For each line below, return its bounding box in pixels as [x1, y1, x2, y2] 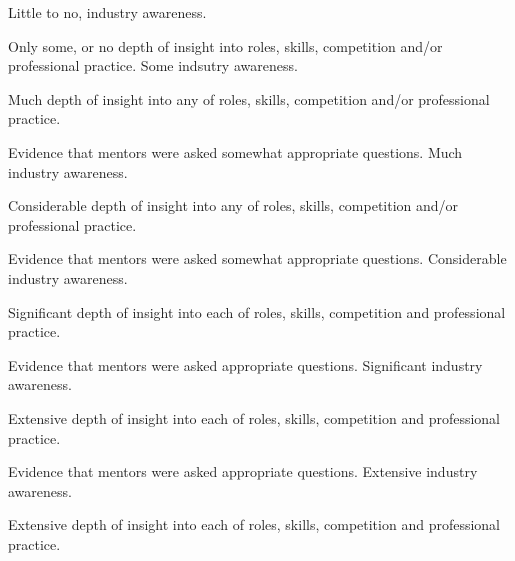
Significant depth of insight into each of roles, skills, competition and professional [8, 301, 506, 322]
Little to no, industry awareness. [8, 2, 207, 22]
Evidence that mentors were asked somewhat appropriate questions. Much [8, 141, 463, 162]
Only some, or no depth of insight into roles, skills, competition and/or [8, 35, 443, 56]
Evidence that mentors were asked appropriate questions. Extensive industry [8, 461, 478, 482]
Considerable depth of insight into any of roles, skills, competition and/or [8, 195, 459, 216]
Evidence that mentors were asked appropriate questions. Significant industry [8, 354, 483, 375]
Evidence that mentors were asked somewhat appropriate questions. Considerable [8, 248, 507, 269]
